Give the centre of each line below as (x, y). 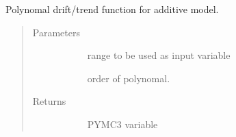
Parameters (56, 32)
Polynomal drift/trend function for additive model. (112, 9)
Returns (49, 101)
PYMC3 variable (122, 124)
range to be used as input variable (159, 55)
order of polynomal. (129, 78)
